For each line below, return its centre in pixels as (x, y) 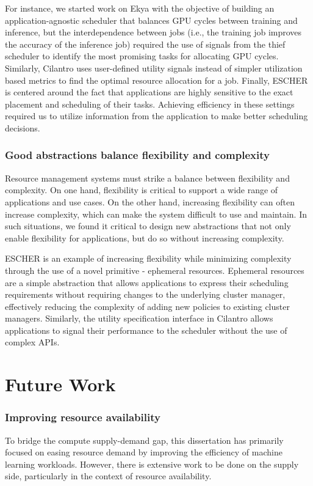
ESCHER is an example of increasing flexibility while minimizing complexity (148, 258)
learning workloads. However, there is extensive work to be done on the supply (152, 464)
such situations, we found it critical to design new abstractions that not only (148, 226)
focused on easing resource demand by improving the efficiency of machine (144, 452)
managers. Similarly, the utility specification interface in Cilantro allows (139, 318)
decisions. (23, 127)
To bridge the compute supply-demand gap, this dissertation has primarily (144, 440)
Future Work (60, 384)
